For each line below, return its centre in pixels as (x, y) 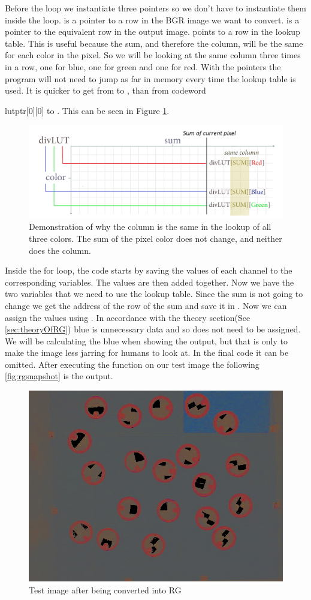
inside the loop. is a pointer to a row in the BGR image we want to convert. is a (152, 19)
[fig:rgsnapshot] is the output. (59, 376)
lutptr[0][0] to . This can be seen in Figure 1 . (87, 110)
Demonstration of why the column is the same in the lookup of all (150, 226)
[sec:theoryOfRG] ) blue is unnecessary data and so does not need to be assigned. (153, 329)
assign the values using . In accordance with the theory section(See (128, 317)
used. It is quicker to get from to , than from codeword (105, 90)
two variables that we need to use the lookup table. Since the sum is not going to (154, 294)
